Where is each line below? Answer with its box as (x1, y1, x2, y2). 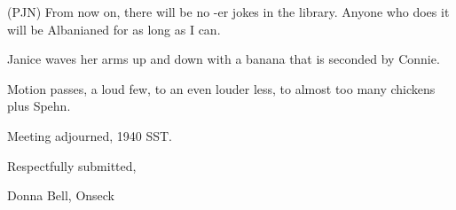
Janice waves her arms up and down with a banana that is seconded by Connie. (7, 50, 440, 68)
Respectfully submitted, (7, 156, 137, 175)
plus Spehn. (7, 97, 71, 115)
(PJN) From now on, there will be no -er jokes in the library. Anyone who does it (7, 3, 450, 20)
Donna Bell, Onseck (7, 186, 115, 205)
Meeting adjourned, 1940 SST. (7, 126, 172, 144)
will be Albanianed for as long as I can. (7, 19, 221, 38)
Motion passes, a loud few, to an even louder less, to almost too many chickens (7, 79, 436, 97)
